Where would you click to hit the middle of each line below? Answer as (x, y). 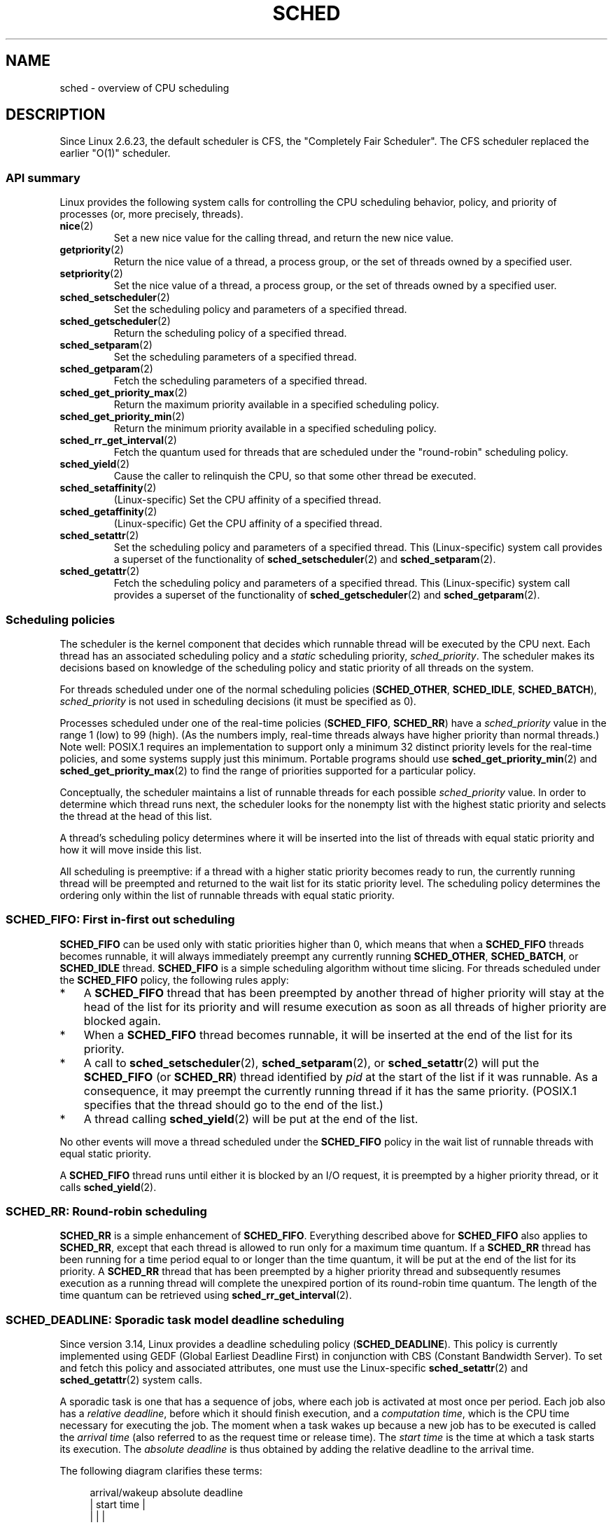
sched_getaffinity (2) (108, 512)
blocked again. (122, 1021)
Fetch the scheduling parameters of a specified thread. (240, 381)
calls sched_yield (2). (108, 1187)
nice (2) (77, 226)
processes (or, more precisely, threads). (152, 214)
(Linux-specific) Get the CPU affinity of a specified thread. (248, 524)
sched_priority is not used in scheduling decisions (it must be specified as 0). (238, 701)
